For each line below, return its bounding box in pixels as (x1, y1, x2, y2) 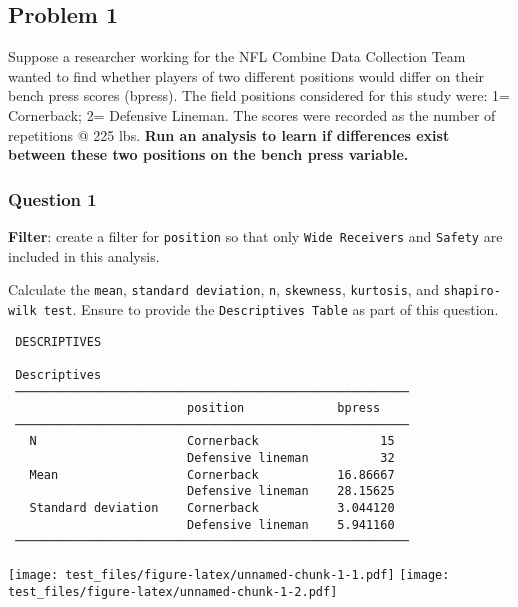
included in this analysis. (8, 245, 160, 266)
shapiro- (443, 284, 501, 299)
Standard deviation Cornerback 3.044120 (29, 501, 395, 516)
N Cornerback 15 (29, 434, 395, 449)
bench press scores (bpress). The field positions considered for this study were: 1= (8, 85, 510, 106)
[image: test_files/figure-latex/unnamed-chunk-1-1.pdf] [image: (8, 568, 450, 583)
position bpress (186, 401, 381, 416)
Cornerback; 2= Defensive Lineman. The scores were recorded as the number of (8, 104, 496, 125)
